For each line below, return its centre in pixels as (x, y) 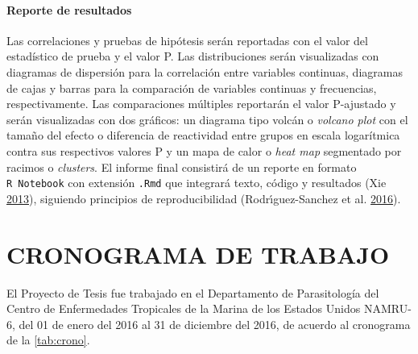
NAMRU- (387, 308)
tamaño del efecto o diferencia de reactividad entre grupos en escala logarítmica (203, 135)
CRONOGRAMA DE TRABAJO (198, 254)
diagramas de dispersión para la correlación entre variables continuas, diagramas (205, 71)
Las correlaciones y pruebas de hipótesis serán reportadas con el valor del (187, 40)
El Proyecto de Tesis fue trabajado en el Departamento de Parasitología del (193, 292)
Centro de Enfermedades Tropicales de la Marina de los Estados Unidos (184, 308)
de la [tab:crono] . (48, 340)
